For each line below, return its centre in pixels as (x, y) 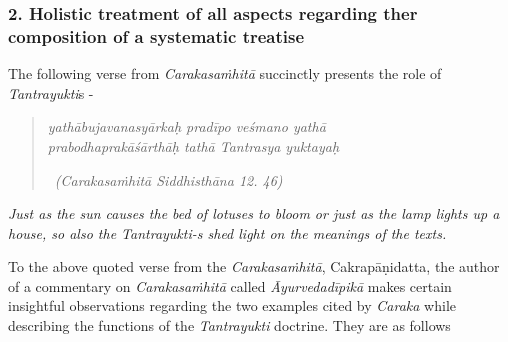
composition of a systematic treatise (156, 35)
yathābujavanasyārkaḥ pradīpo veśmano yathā (186, 126)
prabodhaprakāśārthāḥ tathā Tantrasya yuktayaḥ (193, 145)
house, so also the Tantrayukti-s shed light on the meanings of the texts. (227, 232)
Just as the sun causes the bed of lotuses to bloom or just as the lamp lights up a (254, 213)
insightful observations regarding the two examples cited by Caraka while (232, 305)
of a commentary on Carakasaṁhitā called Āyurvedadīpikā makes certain (230, 285)
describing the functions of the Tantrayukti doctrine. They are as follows (229, 325)
